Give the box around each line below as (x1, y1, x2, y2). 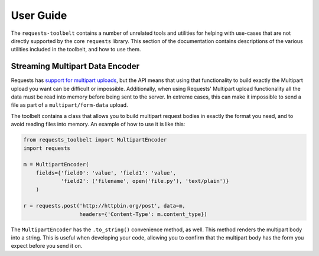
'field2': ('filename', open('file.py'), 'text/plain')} (60, 178, 229, 185)
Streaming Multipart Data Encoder (11, 61, 140, 71)
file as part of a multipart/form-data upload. (11, 101, 128, 109)
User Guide (11, 9, 67, 22)
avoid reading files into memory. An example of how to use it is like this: (11, 121, 185, 128)
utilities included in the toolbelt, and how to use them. (11, 46, 141, 53)
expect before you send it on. (11, 242, 83, 250)
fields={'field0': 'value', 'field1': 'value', (35, 169, 177, 176)
